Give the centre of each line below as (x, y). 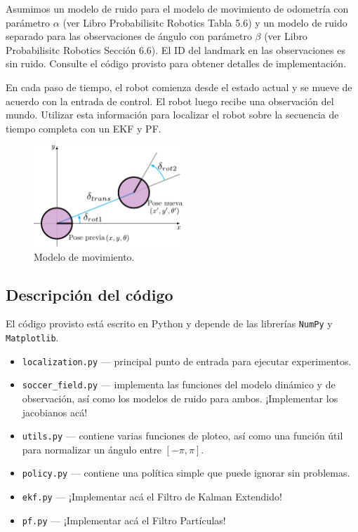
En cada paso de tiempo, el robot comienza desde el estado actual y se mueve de (179, 87)
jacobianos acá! (55, 412)
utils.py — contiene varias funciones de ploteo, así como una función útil (183, 436)
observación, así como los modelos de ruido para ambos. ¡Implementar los (180, 398)
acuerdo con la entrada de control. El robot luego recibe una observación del (170, 101)
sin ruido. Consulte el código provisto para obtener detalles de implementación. (176, 63)
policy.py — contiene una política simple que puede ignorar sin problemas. (186, 473)
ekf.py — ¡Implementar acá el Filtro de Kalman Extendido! (152, 497)
